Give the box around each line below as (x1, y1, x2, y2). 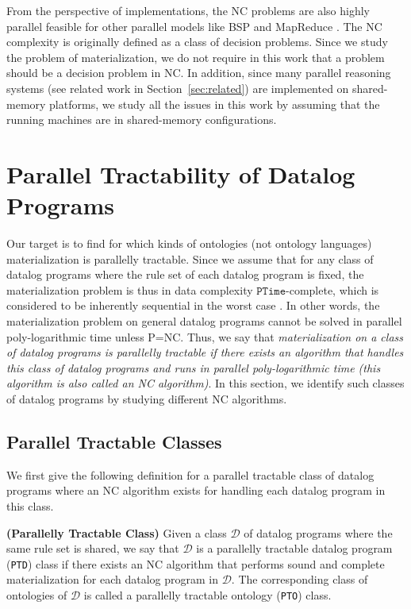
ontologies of (6, 587, 67, 603)
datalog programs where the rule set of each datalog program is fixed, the (6, 266, 364, 283)
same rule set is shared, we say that (6, 540, 179, 557)
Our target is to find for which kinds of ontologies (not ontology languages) (6, 235, 372, 252)
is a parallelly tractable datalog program (196, 540, 393, 557)
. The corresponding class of (231, 571, 368, 588)
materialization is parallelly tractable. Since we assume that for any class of (6, 250, 374, 267)
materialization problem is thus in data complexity (6, 281, 253, 298)
